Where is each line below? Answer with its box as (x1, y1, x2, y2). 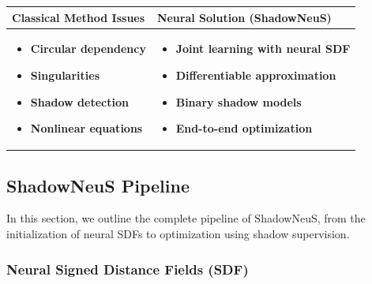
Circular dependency (30, 40, 146, 57)
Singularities (30, 66, 100, 83)
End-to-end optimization (175, 120, 313, 136)
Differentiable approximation (175, 66, 336, 83)
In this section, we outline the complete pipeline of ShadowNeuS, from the (6, 210, 366, 226)
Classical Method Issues (12, 9, 145, 25)
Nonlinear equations (30, 120, 143, 136)
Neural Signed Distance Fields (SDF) (6, 259, 249, 278)
